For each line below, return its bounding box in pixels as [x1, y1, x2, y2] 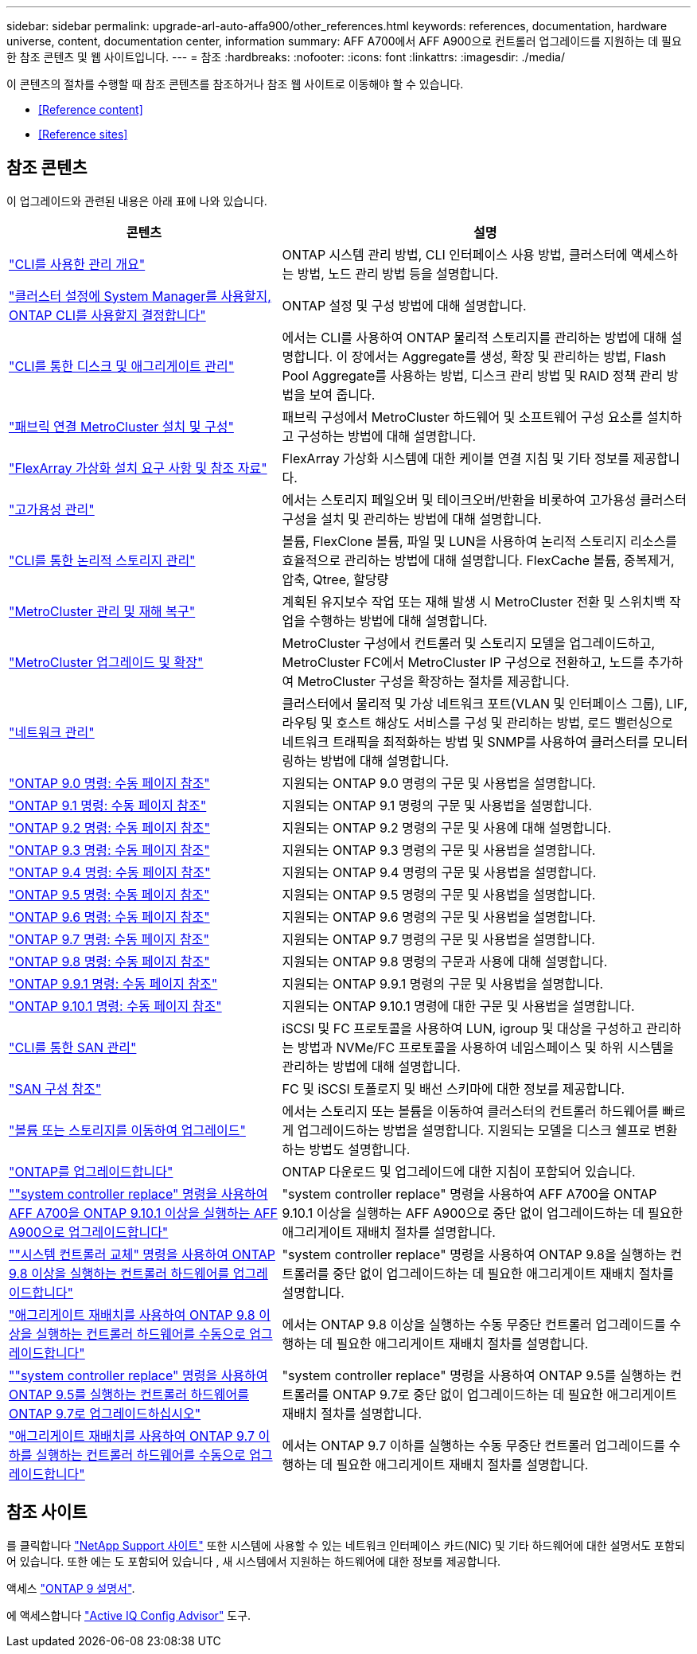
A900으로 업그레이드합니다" [9, 1223, 169, 1240]
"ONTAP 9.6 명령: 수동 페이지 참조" [9, 908, 210, 925]
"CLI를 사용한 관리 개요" [9, 256, 146, 272]
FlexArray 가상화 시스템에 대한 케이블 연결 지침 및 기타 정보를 [282, 450, 630, 466]
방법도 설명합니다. [309, 1141, 411, 1157]
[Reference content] [38, 103, 143, 116]
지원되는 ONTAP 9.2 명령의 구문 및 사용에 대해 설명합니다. [282, 819, 612, 836]
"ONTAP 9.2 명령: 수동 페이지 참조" [9, 819, 210, 836]
